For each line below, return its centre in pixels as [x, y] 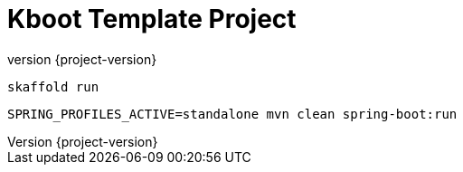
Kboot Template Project [152, 19]
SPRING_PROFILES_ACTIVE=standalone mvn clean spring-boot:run [232, 114]
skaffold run [53, 86]
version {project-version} [82, 59]
